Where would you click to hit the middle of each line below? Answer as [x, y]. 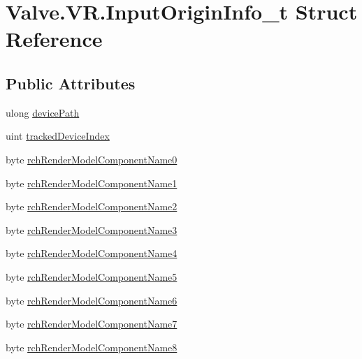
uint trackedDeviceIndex [58, 136]
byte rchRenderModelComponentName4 [92, 253]
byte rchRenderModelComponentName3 [92, 229]
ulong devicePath [43, 112]
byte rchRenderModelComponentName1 [92, 183]
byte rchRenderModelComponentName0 [92, 159]
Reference [54, 39]
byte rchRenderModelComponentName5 [92, 276]
